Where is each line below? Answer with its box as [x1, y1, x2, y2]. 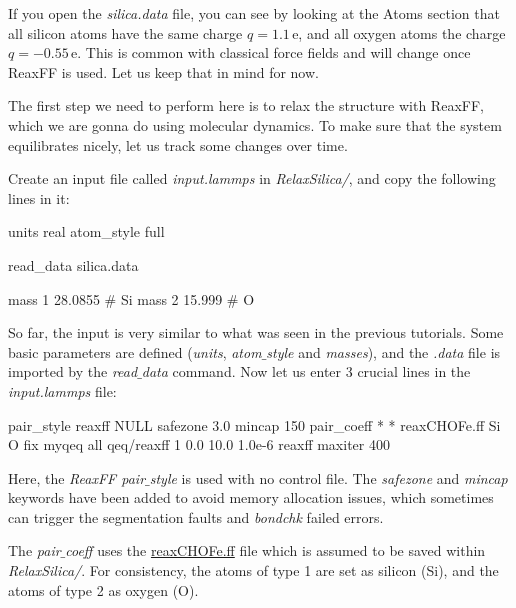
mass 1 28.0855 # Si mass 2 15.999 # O [8, 288, 255, 309]
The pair [8, 540, 61, 561]
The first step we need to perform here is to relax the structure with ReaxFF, [8, 95, 484, 116]
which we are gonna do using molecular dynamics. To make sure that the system [8, 114, 502, 135]
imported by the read [8, 361, 138, 382]
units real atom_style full [8, 221, 165, 242]
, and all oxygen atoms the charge [298, 22, 506, 43]
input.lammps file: [8, 380, 117, 401]
